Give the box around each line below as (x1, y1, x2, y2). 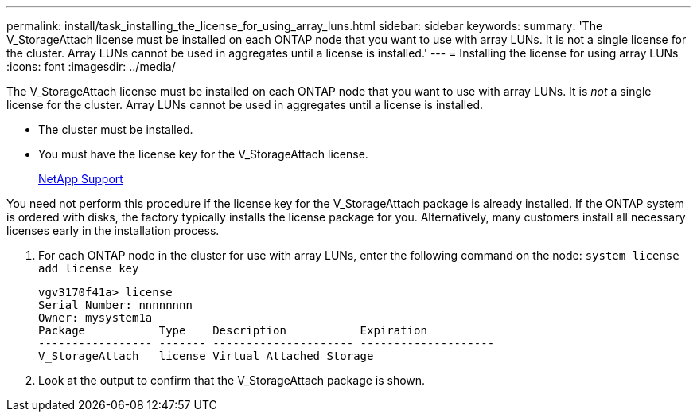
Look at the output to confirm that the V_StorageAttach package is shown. (38, 373, 426, 387)
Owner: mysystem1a (38, 311, 153, 324)
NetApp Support (38, 172, 123, 186)
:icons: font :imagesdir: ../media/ (6, 60, 176, 73)
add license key (38, 262, 139, 275)
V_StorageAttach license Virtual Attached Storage (38, 350, 374, 362)
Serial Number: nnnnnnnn (38, 299, 193, 311)
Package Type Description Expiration (38, 324, 427, 337)
